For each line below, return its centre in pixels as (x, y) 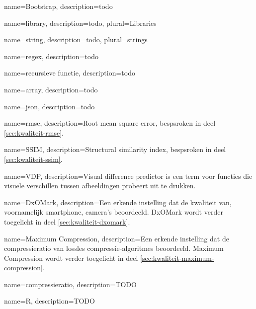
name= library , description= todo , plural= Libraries (80, 23)
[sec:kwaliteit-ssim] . (33, 159)
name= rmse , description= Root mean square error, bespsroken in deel (110, 123)
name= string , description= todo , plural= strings (76, 39)
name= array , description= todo (51, 89)
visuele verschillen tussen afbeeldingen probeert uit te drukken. (100, 186)
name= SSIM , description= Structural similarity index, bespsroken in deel (115, 149)
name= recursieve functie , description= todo (70, 73)
